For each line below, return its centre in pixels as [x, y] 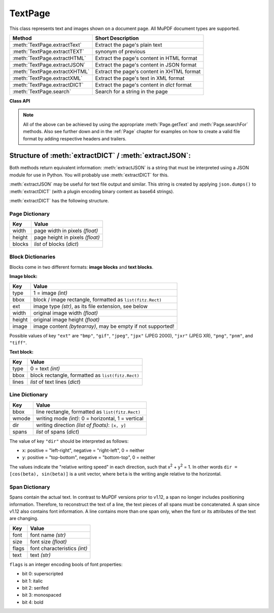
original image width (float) [66, 313]
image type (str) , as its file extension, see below [91, 306]
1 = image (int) [50, 293]
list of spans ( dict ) [58, 432]
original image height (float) [66, 319]
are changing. [24, 518]
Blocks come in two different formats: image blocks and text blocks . [81, 267]
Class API [20, 101]
